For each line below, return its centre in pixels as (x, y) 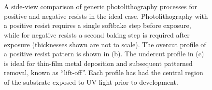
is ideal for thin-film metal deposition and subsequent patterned (98, 63)
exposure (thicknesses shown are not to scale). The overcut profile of (105, 44)
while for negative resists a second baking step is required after (97, 34)
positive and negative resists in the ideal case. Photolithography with (106, 16)
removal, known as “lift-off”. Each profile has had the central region (104, 72)
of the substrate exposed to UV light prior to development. (91, 82)
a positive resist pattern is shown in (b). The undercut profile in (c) (104, 54)
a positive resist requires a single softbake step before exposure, (98, 25)
